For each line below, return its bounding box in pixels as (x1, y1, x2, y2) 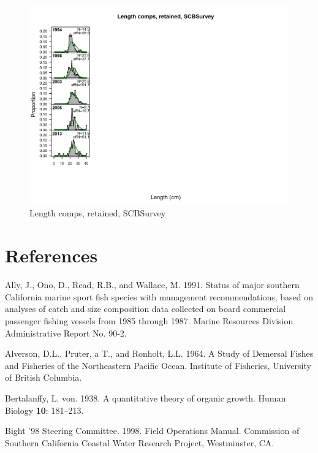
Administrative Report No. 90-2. (5, 326, 127, 339)
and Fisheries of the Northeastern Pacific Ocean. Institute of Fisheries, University (5, 359, 311, 371)
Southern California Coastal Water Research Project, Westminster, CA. (5, 436, 274, 449)
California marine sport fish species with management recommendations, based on (5, 290, 314, 303)
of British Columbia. (5, 371, 82, 384)
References (5, 243, 98, 268)
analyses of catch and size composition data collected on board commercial (5, 302, 286, 315)
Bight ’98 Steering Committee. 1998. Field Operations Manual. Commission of (5, 424, 300, 437)
